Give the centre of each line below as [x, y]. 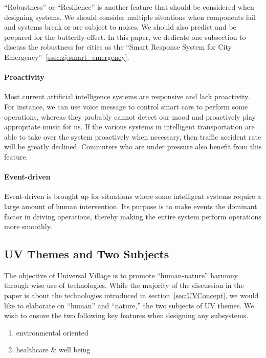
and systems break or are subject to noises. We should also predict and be [120, 27]
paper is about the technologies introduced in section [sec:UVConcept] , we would [131, 295]
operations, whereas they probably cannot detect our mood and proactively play [130, 116]
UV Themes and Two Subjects [87, 254]
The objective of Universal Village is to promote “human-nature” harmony [121, 275]
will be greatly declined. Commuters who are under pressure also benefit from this [133, 147]
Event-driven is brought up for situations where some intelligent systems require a [133, 196]
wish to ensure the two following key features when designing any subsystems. [126, 315]
